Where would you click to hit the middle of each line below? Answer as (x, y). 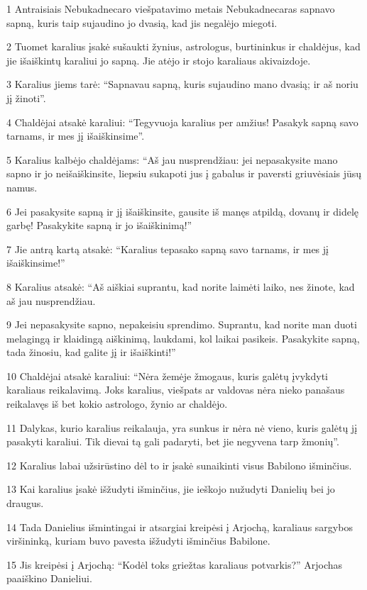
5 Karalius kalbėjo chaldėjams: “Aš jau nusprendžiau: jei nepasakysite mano (172, 159)
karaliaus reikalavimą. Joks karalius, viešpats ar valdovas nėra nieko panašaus (176, 390)
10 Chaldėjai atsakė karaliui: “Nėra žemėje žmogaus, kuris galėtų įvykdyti (168, 375)
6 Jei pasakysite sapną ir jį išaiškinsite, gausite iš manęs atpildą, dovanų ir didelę (183, 211)
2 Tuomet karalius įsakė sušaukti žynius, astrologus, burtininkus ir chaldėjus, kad (183, 46)
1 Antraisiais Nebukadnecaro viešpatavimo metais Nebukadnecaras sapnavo (171, 9)
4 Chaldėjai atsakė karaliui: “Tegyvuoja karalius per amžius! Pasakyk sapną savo (182, 122)
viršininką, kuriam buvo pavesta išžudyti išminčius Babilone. (138, 541)
